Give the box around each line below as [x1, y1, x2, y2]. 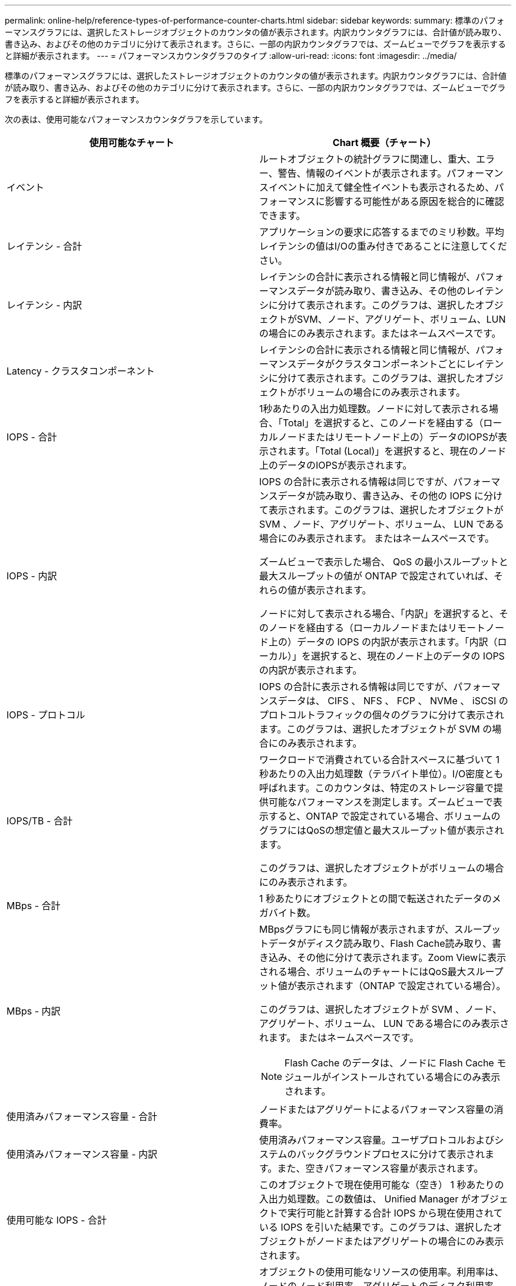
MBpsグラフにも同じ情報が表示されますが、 [259, 923, 454, 935]
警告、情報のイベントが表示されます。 [277, 167, 447, 179]
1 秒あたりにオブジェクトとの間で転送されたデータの [259, 893, 492, 904]
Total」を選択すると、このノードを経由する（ [283, 417, 484, 429]
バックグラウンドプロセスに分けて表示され [296, 1148, 485, 1160]
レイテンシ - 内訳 [6, 299, 82, 311]
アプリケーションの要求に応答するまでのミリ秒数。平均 [259, 226, 504, 238]
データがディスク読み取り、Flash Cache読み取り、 [269, 937, 492, 949]
